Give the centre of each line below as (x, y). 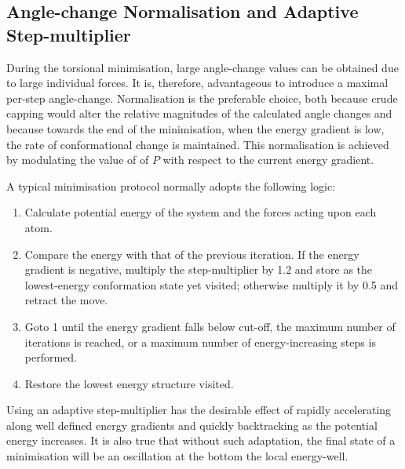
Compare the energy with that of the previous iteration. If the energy (192, 254)
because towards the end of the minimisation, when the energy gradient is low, (195, 128)
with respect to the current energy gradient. (268, 160)
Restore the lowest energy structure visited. (129, 383)
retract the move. (66, 300)
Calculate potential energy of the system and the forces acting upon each (201, 212)
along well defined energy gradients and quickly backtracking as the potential (192, 425)
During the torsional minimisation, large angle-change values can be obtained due (202, 67)
